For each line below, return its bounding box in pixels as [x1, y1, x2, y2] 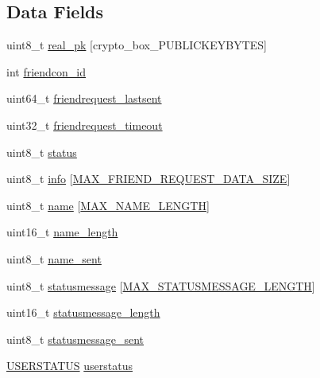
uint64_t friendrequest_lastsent [6, 90, 162, 107]
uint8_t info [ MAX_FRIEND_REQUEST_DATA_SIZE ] [6, 170, 291, 187]
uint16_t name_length [6, 224, 118, 240]
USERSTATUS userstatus [6, 357, 133, 374]
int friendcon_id [6, 63, 87, 80]
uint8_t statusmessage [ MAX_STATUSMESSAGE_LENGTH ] [6, 277, 315, 294]
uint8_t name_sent [6, 250, 102, 267]
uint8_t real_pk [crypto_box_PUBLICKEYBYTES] [6, 37, 267, 53]
